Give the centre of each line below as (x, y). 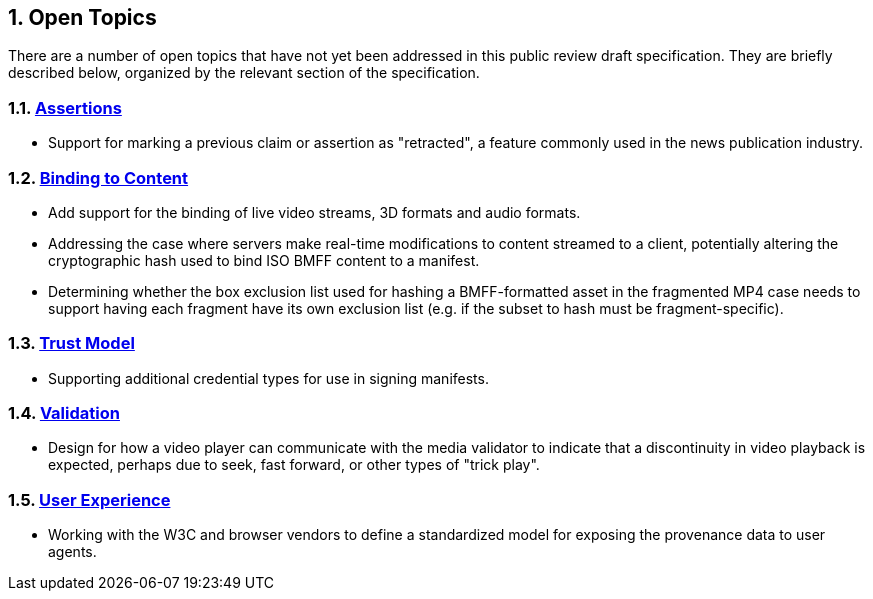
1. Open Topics (82, 17)
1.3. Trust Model (71, 343)
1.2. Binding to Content (98, 177)
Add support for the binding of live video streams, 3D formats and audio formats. (314, 212)
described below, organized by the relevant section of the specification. (244, 73)
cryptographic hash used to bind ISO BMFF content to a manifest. (264, 260)
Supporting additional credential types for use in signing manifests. (268, 378)
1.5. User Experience (89, 499)
